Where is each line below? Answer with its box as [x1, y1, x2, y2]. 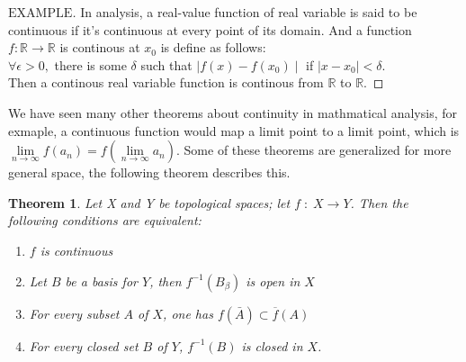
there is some [54, 55, 127, 74]
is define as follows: [160, 38, 266, 57]
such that [140, 55, 193, 74]
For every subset [29, 303, 120, 322]
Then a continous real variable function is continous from [8, 73, 324, 92]
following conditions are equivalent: [8, 211, 202, 230]
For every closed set [29, 336, 139, 355]
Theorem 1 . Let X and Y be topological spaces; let [8, 193, 291, 212]
